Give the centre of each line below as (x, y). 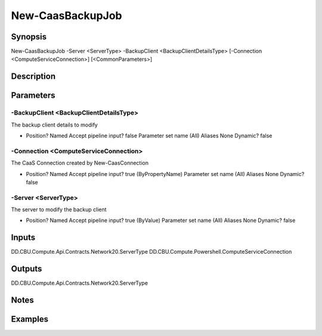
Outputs (27, 269)
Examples (30, 319)
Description (33, 77)
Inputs (23, 238)
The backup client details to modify (54, 125)
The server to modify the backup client (59, 209)
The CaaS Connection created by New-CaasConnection (80, 163)
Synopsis (29, 37)
